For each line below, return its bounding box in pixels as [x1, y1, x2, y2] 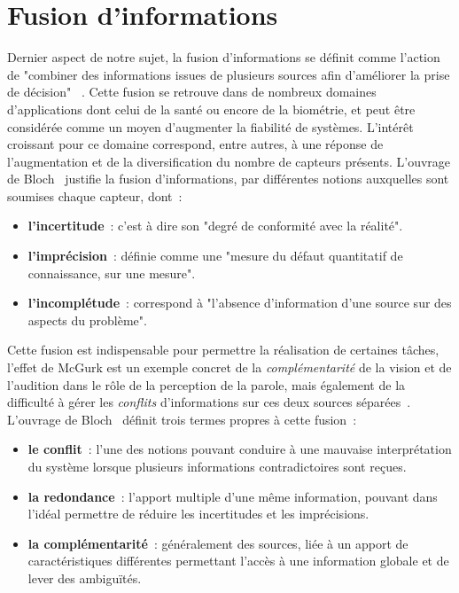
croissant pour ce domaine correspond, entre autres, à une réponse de [7, 135, 384, 153]
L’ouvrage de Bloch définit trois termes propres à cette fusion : [7, 410, 357, 428]
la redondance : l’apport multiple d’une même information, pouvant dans [27, 487, 438, 505]
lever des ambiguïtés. [27, 568, 142, 587]
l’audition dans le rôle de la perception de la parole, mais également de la [7, 375, 406, 394]
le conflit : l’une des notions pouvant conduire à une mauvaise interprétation [27, 440, 452, 458]
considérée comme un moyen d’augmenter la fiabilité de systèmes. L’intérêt [7, 117, 414, 136]
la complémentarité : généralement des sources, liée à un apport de [27, 534, 408, 552]
